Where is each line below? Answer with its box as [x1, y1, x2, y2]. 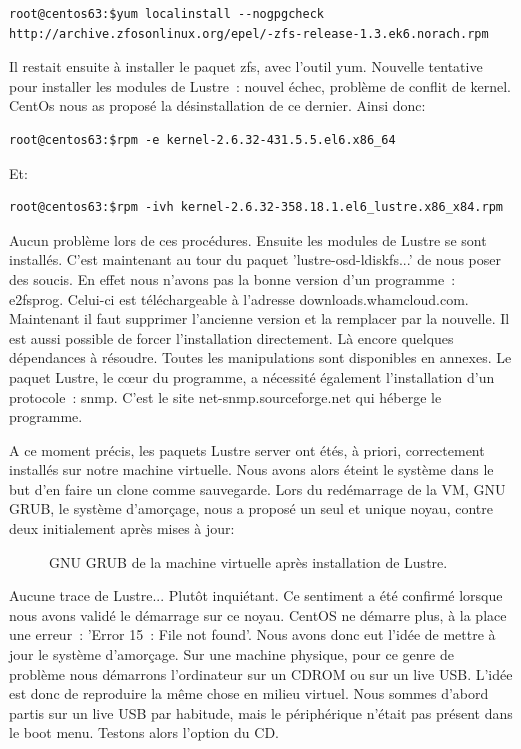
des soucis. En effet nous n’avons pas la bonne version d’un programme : [9, 268, 456, 289]
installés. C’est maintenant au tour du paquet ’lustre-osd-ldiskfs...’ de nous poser [9, 249, 501, 270]
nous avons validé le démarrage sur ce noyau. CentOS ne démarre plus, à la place [9, 604, 507, 625]
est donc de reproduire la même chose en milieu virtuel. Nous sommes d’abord [9, 683, 489, 704]
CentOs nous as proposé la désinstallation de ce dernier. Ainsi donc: [9, 95, 426, 116]
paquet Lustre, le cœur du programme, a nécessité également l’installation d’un [9, 366, 495, 387]
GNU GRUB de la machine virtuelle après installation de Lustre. [49, 551, 448, 572]
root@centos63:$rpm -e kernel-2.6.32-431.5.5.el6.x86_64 [9, 132, 396, 147]
